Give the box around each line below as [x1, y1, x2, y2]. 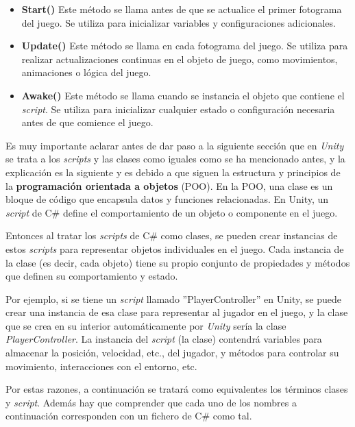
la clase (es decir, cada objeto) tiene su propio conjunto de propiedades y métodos [5, 255, 350, 269]
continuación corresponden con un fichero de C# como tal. [5, 408, 252, 423]
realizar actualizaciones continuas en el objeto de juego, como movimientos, [21, 51, 338, 66]
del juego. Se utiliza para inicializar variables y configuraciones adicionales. [21, 15, 336, 29]
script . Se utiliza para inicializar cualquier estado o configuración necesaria [21, 101, 335, 116]
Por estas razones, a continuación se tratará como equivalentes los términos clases [5, 382, 348, 396]
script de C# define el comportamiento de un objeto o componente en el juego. [5, 205, 338, 219]
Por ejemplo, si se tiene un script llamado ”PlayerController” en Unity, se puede [5, 291, 341, 306]
